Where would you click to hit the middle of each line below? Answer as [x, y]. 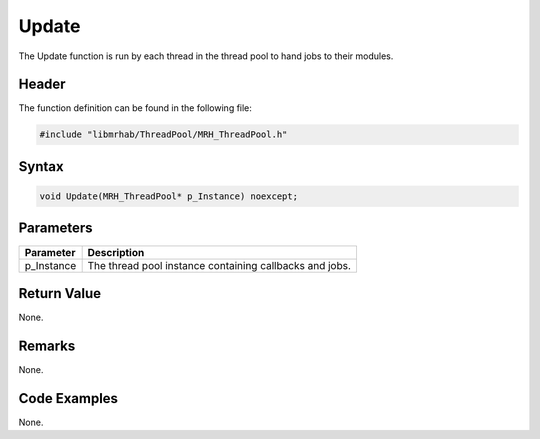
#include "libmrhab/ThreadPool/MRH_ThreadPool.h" [163, 134]
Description [116, 252]
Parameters [55, 228]
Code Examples [68, 398]
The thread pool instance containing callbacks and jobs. [219, 265]
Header [42, 84]
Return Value [60, 293]
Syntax [41, 166]
